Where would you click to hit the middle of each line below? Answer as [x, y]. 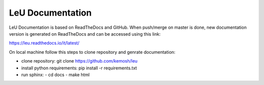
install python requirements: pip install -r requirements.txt [79, 68]
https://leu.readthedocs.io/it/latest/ [44, 43]
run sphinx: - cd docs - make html [55, 74]
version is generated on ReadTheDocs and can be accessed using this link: [85, 34]
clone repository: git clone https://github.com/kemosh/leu [79, 61]
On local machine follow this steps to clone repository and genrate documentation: [92, 52]
